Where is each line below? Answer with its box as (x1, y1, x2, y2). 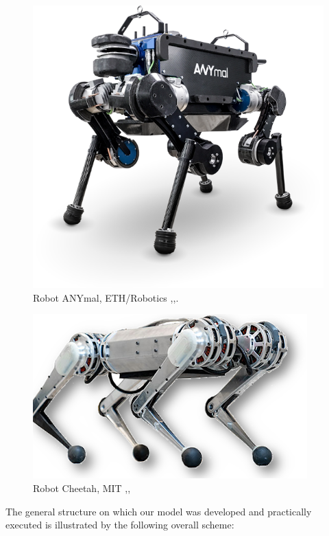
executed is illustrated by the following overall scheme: (5, 517, 234, 532)
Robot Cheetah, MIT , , (33, 481, 131, 495)
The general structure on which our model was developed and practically (5, 504, 312, 518)
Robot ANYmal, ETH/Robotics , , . (33, 290, 179, 304)
